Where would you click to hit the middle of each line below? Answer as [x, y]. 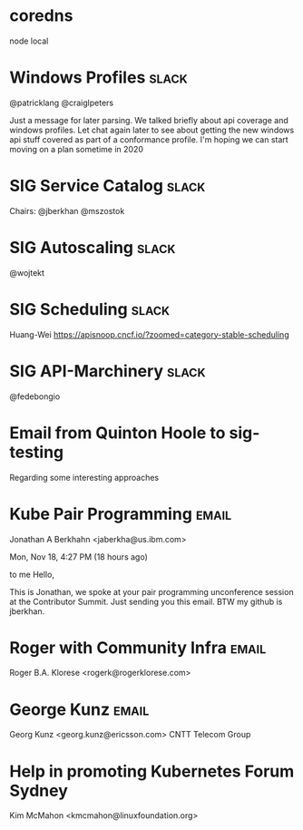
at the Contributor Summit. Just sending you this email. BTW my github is [146, 601]
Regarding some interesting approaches [84, 477]
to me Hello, [32, 574]
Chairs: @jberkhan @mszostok [67, 210]
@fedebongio [35, 396]
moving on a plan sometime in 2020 [76, 149]
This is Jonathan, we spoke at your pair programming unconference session [151, 591]
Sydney [39, 791]
